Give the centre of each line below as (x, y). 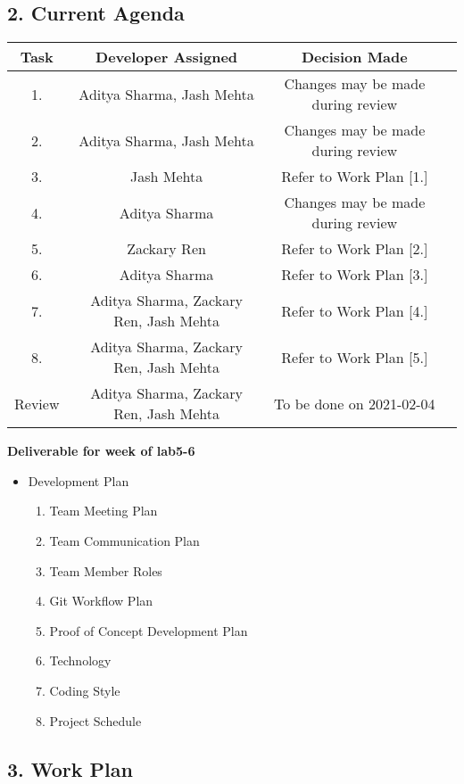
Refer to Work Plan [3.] (355, 275)
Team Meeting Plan (104, 511)
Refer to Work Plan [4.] (355, 310)
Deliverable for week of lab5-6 (101, 451)
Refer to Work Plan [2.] (355, 249)
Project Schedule (95, 720)
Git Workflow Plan (101, 601)
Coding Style (85, 690)
